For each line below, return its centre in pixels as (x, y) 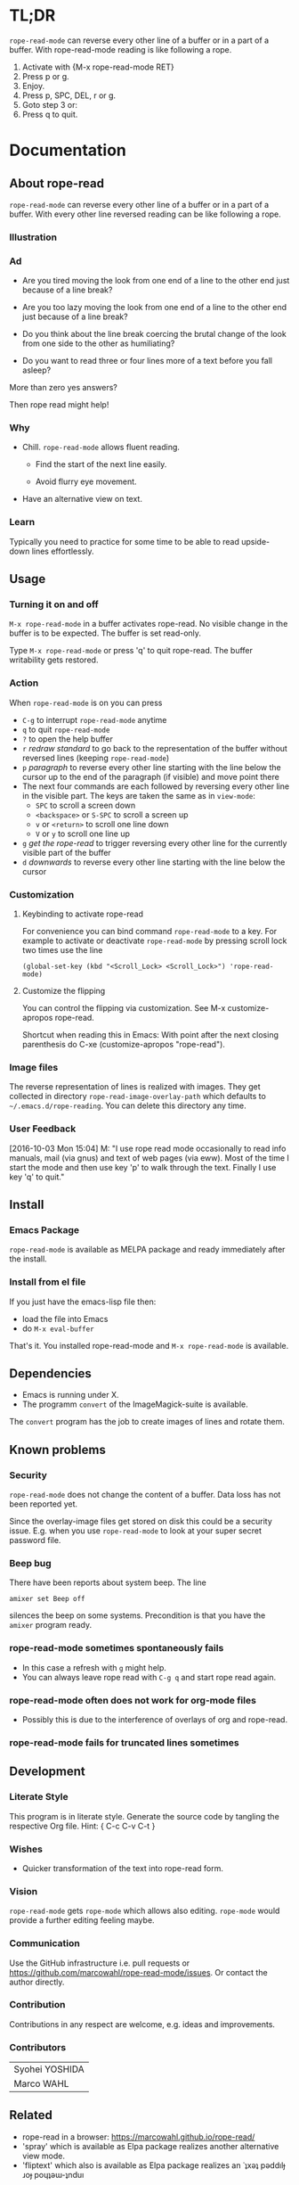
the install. (28, 1259)
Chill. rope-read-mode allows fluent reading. (101, 448)
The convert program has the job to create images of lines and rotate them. (147, 1422)
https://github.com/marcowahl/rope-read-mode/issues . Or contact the (139, 1972)
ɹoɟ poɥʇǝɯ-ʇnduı (53, 2174)
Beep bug (30, 1564)
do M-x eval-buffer (58, 1328)
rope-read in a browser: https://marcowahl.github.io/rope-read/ (138, 2137)
